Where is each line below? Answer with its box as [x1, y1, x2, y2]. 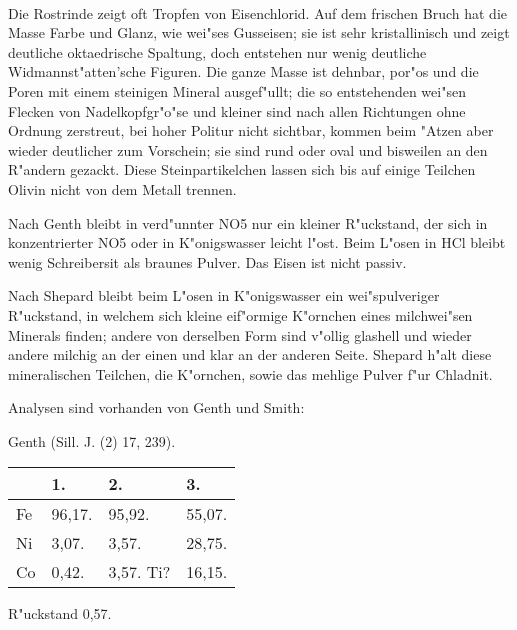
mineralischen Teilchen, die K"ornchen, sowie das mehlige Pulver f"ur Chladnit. [8, 363, 493, 384]
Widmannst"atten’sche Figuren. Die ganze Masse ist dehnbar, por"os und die [8, 61, 479, 82]
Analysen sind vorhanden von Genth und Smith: [8, 397, 305, 418]
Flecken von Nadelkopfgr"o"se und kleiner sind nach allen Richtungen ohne [8, 100, 466, 121]
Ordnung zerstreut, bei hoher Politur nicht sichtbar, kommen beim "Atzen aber [8, 120, 494, 141]
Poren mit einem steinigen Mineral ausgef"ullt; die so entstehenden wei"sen [8, 80, 466, 101]
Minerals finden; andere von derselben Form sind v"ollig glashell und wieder [8, 324, 472, 345]
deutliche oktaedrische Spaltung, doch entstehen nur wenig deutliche [8, 41, 427, 62]
